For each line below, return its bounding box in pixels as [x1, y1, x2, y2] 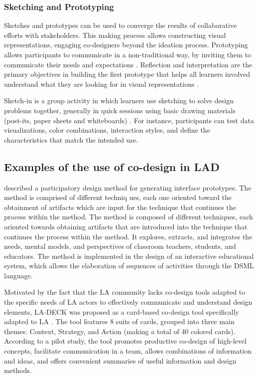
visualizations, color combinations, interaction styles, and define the [4, 125, 210, 135]
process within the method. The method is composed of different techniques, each [4, 211, 253, 222]
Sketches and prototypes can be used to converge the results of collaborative [4, 20, 237, 30]
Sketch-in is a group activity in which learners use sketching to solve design [4, 95, 234, 106]
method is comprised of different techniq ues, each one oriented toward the [4, 192, 232, 202]
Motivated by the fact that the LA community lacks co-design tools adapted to [4, 287, 246, 297]
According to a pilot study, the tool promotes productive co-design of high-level [4, 336, 247, 346]
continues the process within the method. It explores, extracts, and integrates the [4, 231, 253, 241]
